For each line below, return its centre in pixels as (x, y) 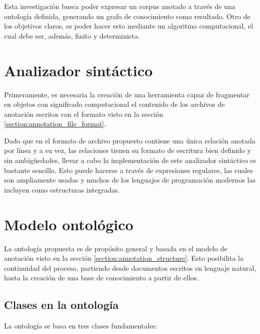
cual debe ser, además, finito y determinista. (72, 35)
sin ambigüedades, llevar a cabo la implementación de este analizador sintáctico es (130, 160)
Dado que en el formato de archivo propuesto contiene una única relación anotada (130, 140)
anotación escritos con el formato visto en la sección (84, 114)
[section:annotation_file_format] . (55, 124)
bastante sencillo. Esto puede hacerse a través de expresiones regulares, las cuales (128, 170)
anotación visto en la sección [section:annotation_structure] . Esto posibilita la (124, 258)
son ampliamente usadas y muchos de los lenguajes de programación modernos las (130, 180)
